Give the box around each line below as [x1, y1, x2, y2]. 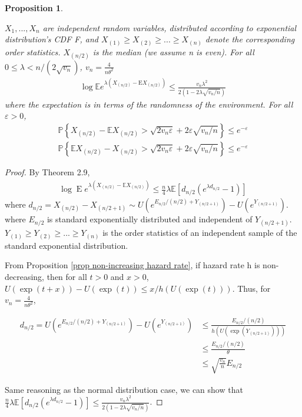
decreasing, [5, 271, 45, 282]
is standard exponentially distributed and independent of [47, 213, 253, 225]
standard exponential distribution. [5, 239, 128, 251]
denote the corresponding [205, 33, 295, 45]
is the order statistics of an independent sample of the [102, 226, 297, 239]
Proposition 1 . [5, 2, 63, 14]
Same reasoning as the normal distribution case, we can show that [5, 383, 243, 395]
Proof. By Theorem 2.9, [5, 165, 90, 178]
